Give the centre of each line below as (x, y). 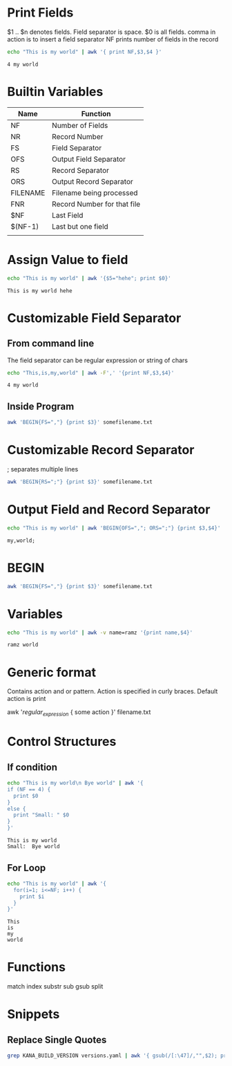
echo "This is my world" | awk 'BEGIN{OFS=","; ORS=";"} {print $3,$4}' (114, 528)
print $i (32, 897)
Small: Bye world (33, 847)
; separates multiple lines (43, 469)
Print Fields (40, 13)
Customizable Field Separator (94, 318)
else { (17, 809)
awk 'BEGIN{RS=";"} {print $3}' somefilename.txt (80, 482)
